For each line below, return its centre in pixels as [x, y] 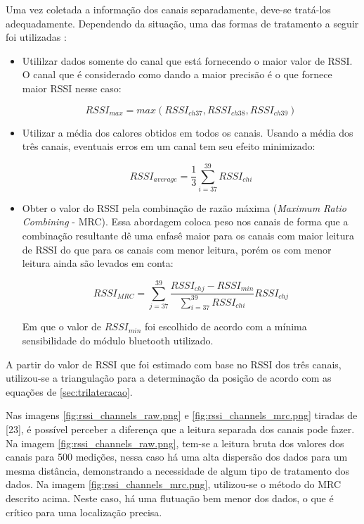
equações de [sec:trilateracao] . [69, 391]
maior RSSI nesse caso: [72, 88]
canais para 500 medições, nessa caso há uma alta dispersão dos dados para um [177, 457]
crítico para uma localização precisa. [84, 512]
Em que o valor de [62, 326]
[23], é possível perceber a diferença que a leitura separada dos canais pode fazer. [180, 429]
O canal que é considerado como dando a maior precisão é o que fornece [177, 74]
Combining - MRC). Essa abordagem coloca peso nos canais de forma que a [185, 222]
